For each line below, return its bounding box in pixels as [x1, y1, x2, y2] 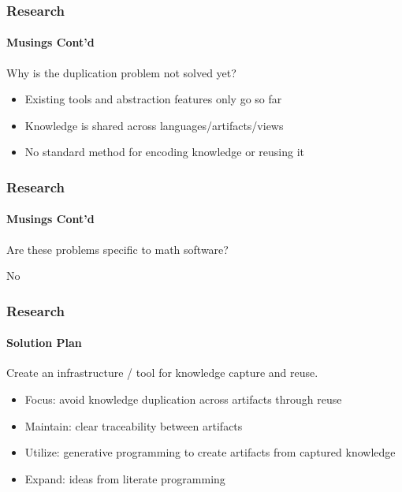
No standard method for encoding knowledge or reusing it [24, 143, 305, 160]
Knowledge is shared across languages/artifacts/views [24, 117, 284, 133]
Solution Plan [6, 334, 82, 351]
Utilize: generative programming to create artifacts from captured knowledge [24, 444, 396, 460]
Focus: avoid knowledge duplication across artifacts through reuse [24, 391, 342, 408]
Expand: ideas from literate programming [24, 470, 225, 486]
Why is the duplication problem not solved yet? [6, 64, 236, 80]
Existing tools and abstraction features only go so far [24, 91, 282, 107]
